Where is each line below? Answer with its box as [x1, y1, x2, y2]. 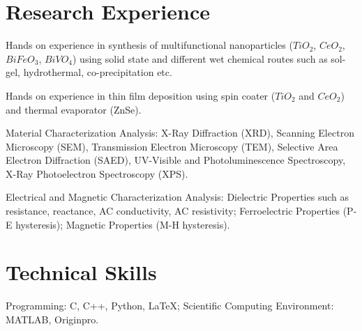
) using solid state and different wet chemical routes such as [73, 51, 328, 66]
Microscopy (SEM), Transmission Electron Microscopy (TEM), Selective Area [6, 139, 338, 153]
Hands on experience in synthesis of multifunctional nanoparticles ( [6, 38, 293, 52]
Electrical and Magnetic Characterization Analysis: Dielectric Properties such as [6, 190, 349, 204]
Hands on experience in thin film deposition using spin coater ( [6, 88, 276, 102]
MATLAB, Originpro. [6, 311, 99, 326]
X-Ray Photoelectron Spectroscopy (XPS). [6, 166, 188, 180]
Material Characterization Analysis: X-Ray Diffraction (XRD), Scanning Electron [6, 125, 354, 140]
